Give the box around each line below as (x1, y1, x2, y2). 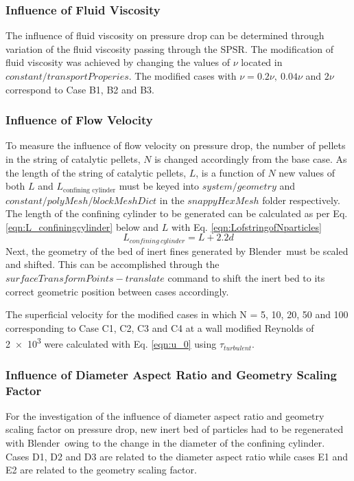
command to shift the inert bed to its (167, 271, 325, 285)
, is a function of (196, 165, 265, 179)
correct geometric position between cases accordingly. (5, 284, 229, 298)
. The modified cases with (128, 69, 237, 82)
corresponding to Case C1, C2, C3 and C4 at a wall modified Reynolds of (5, 320, 314, 335)
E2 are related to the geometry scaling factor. (5, 462, 197, 477)
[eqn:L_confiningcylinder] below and (5, 219, 159, 234)
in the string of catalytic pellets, (5, 152, 141, 166)
